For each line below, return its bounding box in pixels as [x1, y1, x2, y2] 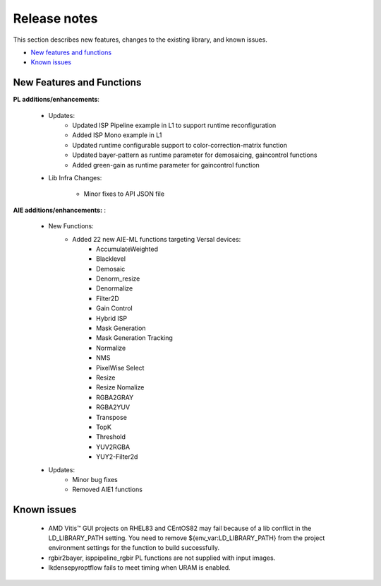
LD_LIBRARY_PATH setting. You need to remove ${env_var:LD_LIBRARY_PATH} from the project [48, 534, 325, 542]
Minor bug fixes [72, 475, 118, 484]
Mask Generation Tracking [96, 334, 173, 342]
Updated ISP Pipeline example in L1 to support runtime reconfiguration [72, 121, 277, 130]
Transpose [96, 413, 127, 421]
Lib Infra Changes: [48, 173, 102, 182]
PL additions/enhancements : [13, 95, 100, 104]
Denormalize [96, 284, 133, 293]
